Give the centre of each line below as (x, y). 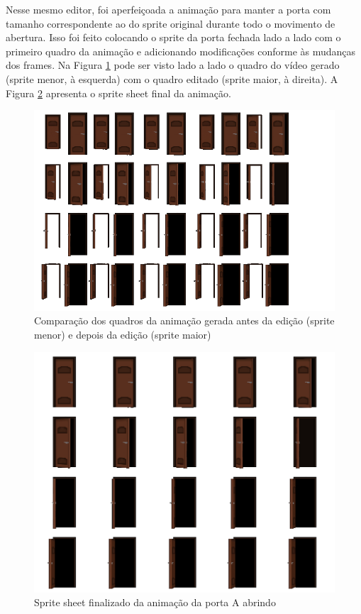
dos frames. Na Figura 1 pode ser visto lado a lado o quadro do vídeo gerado (173, 65)
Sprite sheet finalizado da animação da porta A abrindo (155, 602)
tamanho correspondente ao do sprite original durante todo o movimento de (171, 23)
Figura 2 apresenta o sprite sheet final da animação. (118, 93)
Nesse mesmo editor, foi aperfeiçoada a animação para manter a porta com (168, 9)
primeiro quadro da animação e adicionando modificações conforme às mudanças (181, 51)
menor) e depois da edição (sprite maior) (123, 334)
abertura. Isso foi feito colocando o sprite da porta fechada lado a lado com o (173, 37)
